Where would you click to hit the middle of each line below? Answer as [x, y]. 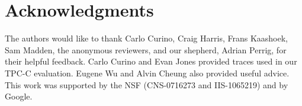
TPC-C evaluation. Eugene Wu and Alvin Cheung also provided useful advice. [147, 73]
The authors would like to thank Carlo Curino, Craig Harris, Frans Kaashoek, [146, 38]
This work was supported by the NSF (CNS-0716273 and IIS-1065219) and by [147, 84]
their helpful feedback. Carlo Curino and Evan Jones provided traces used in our [151, 61]
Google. [19, 96]
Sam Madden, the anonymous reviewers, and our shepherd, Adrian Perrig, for [146, 49]
